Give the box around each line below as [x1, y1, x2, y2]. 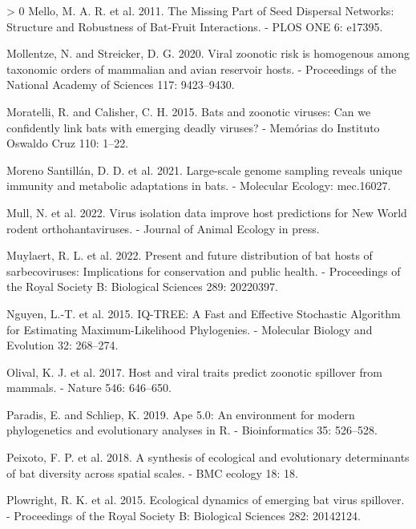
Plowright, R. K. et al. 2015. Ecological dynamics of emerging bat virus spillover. [6, 491, 405, 508]
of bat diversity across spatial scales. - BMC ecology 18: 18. [6, 464, 298, 481]
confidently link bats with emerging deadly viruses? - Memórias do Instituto [6, 119, 380, 135]
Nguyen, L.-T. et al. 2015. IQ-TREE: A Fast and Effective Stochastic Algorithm [6, 305, 401, 321]
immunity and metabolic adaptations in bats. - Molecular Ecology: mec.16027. [6, 177, 391, 194]
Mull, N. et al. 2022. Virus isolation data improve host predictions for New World [6, 204, 407, 220]
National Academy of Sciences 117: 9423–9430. [6, 76, 235, 93]
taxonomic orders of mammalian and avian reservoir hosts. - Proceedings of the [6, 60, 397, 77]
